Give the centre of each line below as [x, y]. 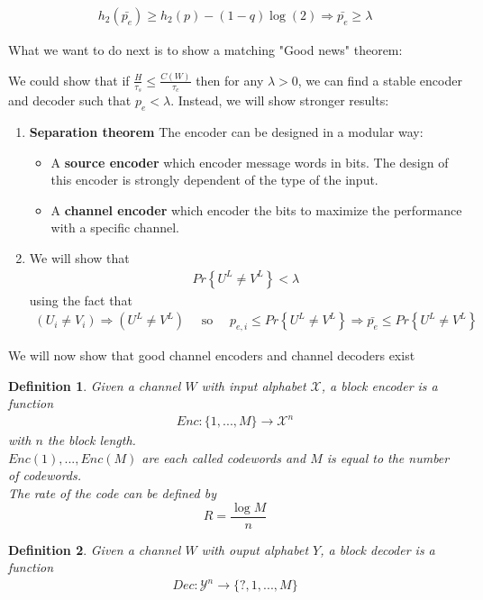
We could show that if [69, 80]
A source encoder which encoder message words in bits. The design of [250, 162]
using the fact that [81, 300]
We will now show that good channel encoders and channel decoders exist [212, 355]
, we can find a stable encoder [380, 80]
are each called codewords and [224, 457]
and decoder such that [70, 100]
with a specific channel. [115, 227]
